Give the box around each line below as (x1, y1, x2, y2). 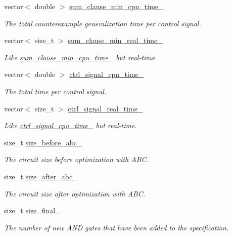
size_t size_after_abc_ (4, 171, 78, 181)
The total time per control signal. (4, 86, 107, 96)
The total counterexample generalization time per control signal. (4, 18, 201, 28)
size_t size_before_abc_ (4, 137, 82, 147)
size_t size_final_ (4, 205, 61, 216)
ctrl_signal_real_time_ (68, 103, 143, 113)
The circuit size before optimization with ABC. (4, 154, 149, 165)
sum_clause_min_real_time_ (68, 35, 163, 46)
